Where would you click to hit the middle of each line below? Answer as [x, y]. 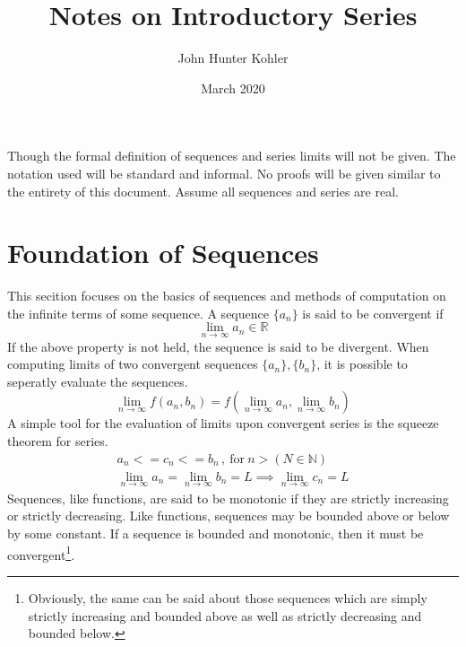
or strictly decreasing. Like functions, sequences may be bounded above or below [229, 516]
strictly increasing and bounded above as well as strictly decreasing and [225, 615]
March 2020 [233, 87]
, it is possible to [362, 364]
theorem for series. [58, 441]
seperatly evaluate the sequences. [98, 381]
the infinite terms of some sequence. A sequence [138, 313]
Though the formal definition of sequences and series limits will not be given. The [232, 156]
